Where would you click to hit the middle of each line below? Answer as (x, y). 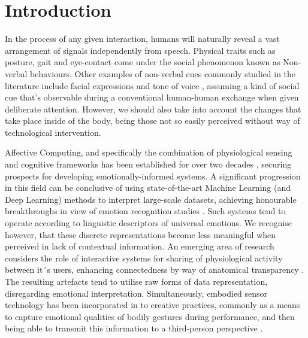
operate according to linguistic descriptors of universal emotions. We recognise (149, 223)
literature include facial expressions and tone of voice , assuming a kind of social (152, 85)
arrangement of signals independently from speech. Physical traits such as (140, 50)
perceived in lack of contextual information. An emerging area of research (140, 246)
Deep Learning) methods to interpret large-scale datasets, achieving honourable (151, 199)
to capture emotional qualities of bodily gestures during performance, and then (150, 316)
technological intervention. (53, 132)
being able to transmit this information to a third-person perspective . (134, 328)
